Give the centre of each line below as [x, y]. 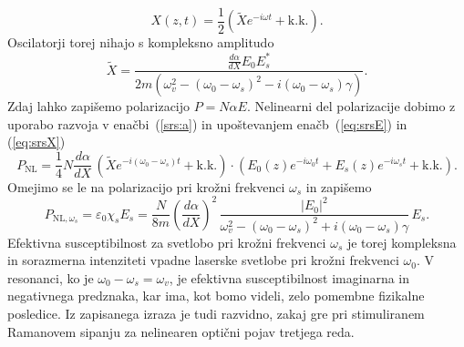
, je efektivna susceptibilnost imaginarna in [289, 277]
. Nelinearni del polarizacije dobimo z [351, 106]
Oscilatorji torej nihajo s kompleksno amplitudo [141, 42]
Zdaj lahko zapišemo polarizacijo [99, 106]
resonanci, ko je [51, 277]
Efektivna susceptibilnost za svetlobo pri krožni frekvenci [167, 242]
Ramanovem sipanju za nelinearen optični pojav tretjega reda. [181, 331]
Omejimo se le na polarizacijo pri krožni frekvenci [146, 186]
